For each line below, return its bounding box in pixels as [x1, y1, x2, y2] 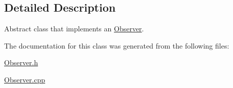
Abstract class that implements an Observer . [4, 23, 144, 34]
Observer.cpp [4, 74, 45, 84]
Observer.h [4, 57, 38, 68]
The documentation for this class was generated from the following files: [4, 40, 229, 51]
